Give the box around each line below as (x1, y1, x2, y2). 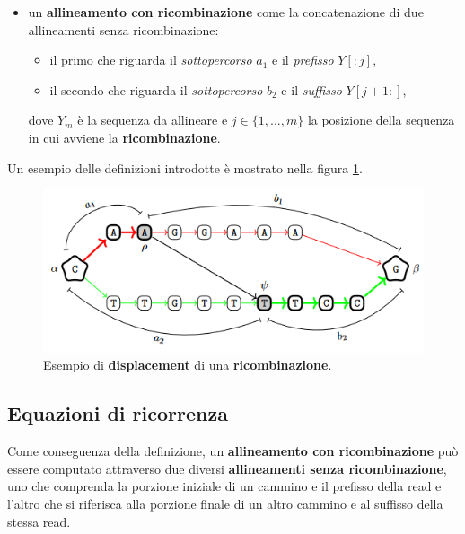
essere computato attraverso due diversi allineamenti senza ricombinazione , (7, 459, 447, 477)
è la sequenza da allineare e (77, 110, 228, 129)
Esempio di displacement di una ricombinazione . (43, 355, 332, 374)
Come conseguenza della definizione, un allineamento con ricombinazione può (7, 442, 459, 460)
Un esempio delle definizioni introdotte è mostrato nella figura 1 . (7, 158, 363, 177)
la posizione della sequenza (307, 110, 455, 129)
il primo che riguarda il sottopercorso (49, 50, 252, 69)
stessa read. (7, 512, 71, 530)
